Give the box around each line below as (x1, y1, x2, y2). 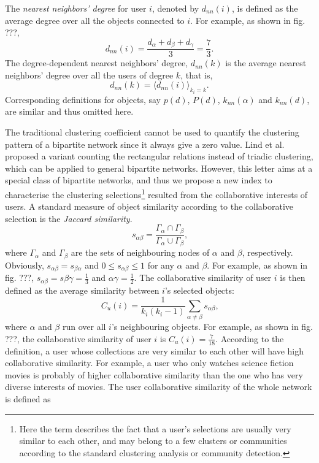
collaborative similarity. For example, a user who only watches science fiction (5, 356, 294, 369)
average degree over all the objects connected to (5, 13, 185, 26)
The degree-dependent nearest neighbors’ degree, (5, 56, 188, 69)
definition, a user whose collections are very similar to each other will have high (5, 344, 304, 357)
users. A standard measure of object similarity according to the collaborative (5, 200, 294, 213)
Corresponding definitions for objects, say (5, 93, 161, 105)
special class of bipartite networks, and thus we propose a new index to (5, 174, 272, 186)
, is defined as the (231, 2, 298, 14)
